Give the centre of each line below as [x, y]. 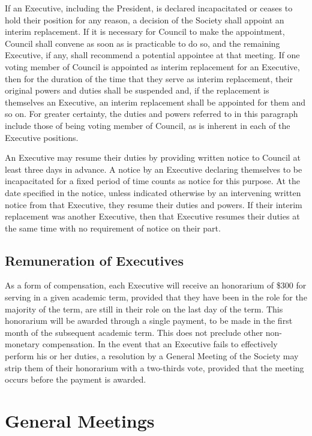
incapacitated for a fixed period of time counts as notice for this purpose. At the [153, 181]
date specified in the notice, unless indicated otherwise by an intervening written [153, 192]
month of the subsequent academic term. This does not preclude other [134, 332]
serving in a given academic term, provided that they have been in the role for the [156, 297]
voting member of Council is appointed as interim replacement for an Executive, [152, 66]
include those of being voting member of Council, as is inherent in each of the [148, 125]
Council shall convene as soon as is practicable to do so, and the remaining [142, 43]
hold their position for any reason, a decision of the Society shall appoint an [145, 19]
